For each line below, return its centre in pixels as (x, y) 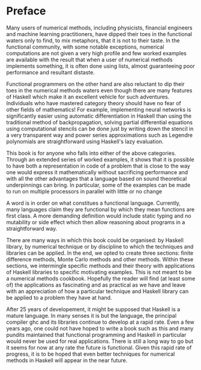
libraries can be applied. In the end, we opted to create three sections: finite (100, 253)
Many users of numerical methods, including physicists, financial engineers (100, 28)
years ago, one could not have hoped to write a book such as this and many (100, 328)
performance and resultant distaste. (50, 72)
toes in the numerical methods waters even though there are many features (99, 90)
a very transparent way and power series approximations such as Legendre (100, 135)
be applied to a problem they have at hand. (59, 297)
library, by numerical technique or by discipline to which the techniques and (100, 246)
